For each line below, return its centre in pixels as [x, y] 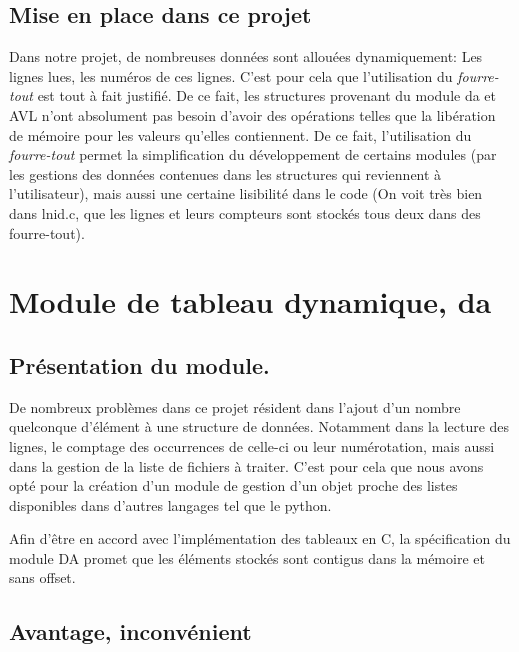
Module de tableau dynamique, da [250, 301]
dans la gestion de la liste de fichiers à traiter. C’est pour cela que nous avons [246, 465]
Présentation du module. [139, 364]
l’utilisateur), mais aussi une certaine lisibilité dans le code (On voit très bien [246, 193]
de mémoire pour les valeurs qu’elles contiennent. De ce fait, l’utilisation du [240, 134]
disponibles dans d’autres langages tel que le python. [170, 504]
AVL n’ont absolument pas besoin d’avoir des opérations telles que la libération [252, 114]
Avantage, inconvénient [130, 631]
